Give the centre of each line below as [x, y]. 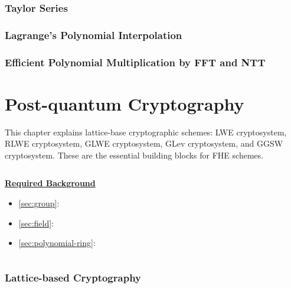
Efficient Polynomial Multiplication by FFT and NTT [135, 62]
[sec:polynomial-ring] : [57, 243]
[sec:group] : [39, 203]
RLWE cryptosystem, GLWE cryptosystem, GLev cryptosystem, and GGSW [144, 143]
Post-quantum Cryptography [125, 103]
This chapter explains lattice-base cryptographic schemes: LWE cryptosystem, [146, 132]
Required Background [50, 183]
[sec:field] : [36, 223]
